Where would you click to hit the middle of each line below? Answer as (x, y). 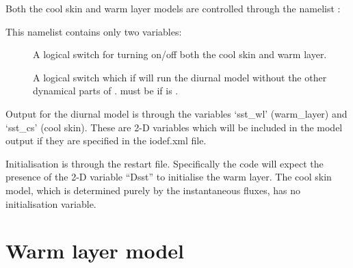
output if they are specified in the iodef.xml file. (106, 140)
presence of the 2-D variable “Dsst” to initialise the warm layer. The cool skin (169, 177)
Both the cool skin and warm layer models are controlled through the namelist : (173, 8)
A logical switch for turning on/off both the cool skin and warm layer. (180, 54)
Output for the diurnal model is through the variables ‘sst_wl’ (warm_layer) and (176, 113)
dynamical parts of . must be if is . (106, 91)
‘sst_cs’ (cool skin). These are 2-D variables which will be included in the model (174, 127)
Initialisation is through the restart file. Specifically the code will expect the (165, 163)
